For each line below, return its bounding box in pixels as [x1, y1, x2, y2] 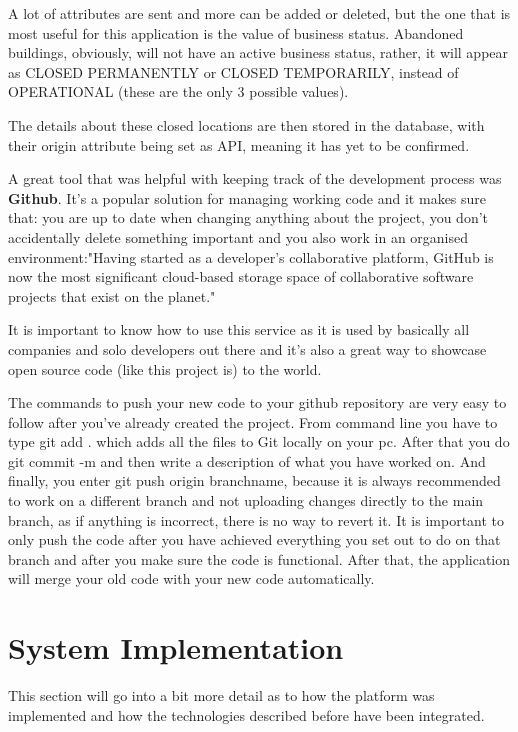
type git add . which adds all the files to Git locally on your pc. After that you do [8, 431, 510, 452]
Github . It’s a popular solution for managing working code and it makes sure [8, 187, 487, 208]
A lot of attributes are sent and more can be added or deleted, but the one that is [8, 3, 511, 23]
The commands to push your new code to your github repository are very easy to [8, 392, 507, 413]
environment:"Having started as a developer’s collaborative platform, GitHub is [8, 246, 494, 267]
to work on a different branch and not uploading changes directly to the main [8, 490, 484, 511]
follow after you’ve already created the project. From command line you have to [8, 411, 498, 432]
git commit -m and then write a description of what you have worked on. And [8, 450, 486, 471]
